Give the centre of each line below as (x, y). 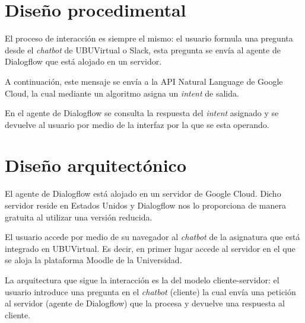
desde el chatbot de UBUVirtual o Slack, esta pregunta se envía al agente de (143, 49)
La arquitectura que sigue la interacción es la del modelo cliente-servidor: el (142, 279)
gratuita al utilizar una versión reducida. (79, 217)
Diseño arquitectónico (96, 165)
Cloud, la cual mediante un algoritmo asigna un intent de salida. (122, 93)
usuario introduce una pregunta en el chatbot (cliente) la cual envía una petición (150, 291)
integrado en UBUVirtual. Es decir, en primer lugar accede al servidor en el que (150, 248)
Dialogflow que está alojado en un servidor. (83, 61)
